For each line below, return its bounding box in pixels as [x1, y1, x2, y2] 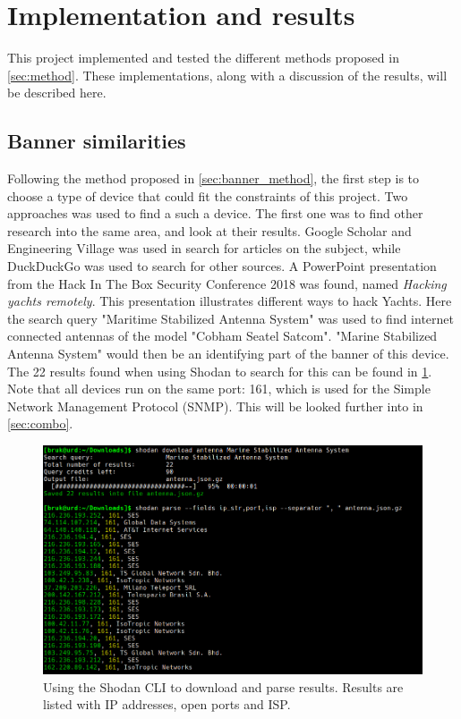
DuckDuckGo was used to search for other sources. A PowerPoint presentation [7, 257, 437, 275]
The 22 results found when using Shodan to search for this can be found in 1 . [7, 361, 432, 380]
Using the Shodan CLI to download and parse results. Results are [43, 677, 404, 696]
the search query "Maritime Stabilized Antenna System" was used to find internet [7, 309, 454, 327]
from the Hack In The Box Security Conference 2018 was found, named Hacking [7, 274, 447, 292]
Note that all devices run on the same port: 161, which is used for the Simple [7, 379, 431, 398]
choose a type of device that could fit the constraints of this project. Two [7, 186, 408, 205]
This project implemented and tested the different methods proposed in [7, 48, 399, 67]
